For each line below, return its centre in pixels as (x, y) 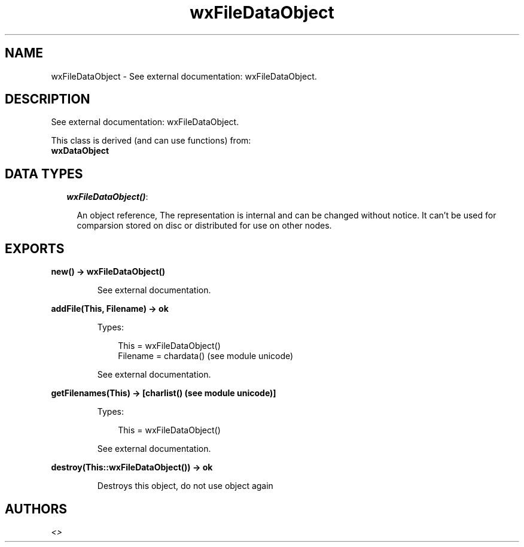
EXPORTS (35, 248)
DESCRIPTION (48, 99)
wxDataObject (80, 151)
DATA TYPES (44, 174)
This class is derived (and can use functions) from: (151, 141)
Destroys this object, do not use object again (185, 486)
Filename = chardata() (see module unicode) (206, 356)
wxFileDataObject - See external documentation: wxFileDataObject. (184, 76)
